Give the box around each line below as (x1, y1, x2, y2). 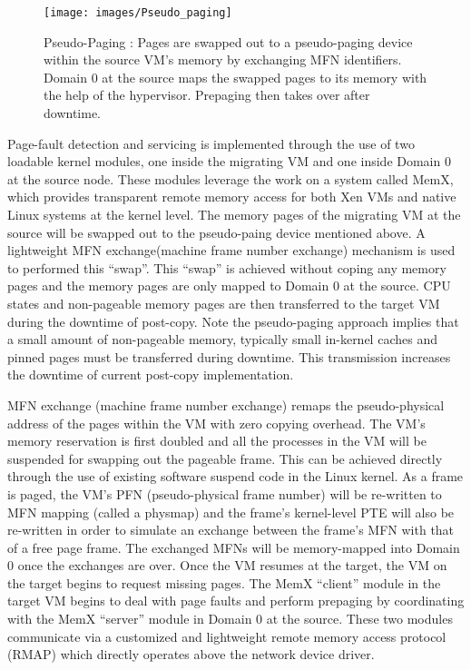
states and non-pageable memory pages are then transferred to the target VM (7, 293, 440, 312)
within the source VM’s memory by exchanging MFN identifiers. (44, 50, 402, 69)
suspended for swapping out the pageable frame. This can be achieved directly (7, 448, 443, 468)
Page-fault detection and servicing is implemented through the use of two (7, 133, 415, 153)
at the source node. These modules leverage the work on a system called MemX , (7, 169, 454, 188)
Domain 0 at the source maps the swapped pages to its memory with (44, 67, 427, 86)
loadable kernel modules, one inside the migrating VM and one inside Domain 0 (7, 152, 451, 171)
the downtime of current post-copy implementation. (7, 365, 294, 384)
